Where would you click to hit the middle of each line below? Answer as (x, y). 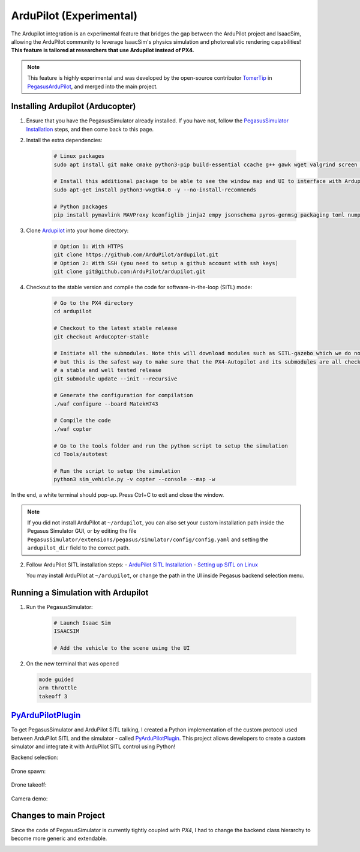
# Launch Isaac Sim (82, 623)
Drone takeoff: (29, 785)
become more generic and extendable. (59, 838)
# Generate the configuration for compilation (123, 395)
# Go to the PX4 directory (93, 303)
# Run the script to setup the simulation (117, 471)
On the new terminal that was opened (73, 664)
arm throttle (58, 688)
